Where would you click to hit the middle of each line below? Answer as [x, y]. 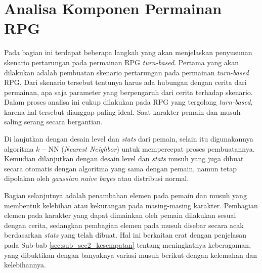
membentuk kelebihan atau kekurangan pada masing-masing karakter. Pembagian [131, 205]
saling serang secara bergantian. [53, 122]
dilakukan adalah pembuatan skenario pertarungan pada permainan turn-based [126, 72]
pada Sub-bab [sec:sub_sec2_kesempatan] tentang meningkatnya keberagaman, [128, 245]
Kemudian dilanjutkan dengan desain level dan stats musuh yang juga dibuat [124, 158]
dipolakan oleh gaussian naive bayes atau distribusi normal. [97, 178]
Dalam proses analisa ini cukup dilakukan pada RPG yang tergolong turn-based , [128, 102]
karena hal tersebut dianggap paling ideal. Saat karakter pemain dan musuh [122, 111]
